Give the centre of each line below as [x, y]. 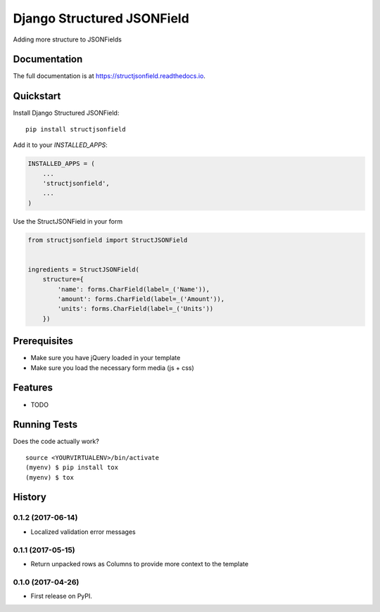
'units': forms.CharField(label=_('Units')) [135, 309]
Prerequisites [43, 341]
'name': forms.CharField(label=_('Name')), [134, 289]
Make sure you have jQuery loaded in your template [106, 358]
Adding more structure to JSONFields [68, 39]
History [30, 497]
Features [33, 388]
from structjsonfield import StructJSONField [108, 240]
